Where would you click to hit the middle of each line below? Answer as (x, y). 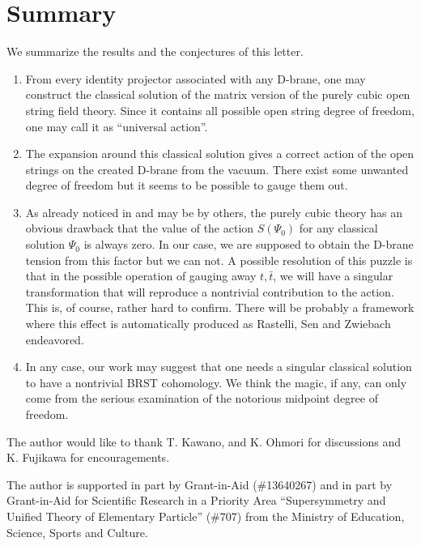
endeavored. (55, 339)
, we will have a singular (333, 276)
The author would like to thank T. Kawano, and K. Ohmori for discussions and (204, 441)
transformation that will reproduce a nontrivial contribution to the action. (210, 291)
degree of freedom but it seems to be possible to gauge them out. (187, 185)
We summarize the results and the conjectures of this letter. (155, 51)
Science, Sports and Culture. (77, 532)
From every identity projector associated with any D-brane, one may (196, 78)
